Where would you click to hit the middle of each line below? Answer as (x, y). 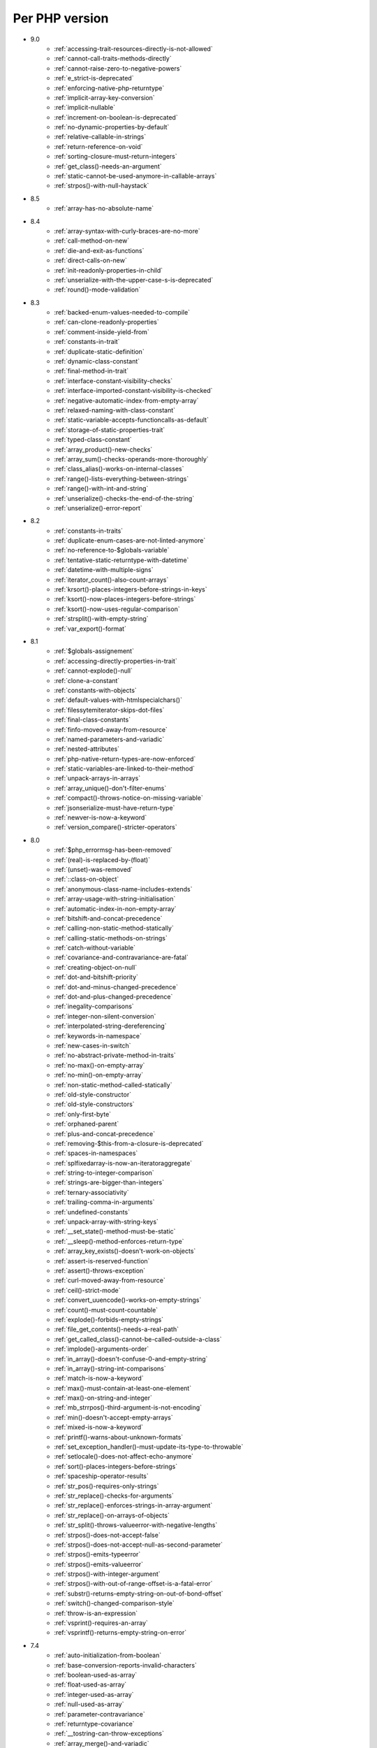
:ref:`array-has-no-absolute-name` (104, 208)
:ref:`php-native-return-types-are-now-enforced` (125, 759)
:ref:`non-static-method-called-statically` (113, 1084)
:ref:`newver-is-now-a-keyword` (101, 817)
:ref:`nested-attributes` (87, 749)
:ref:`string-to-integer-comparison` (104, 1173)
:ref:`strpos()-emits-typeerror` (97, 1554)
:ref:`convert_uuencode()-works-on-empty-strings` (128, 1300)
